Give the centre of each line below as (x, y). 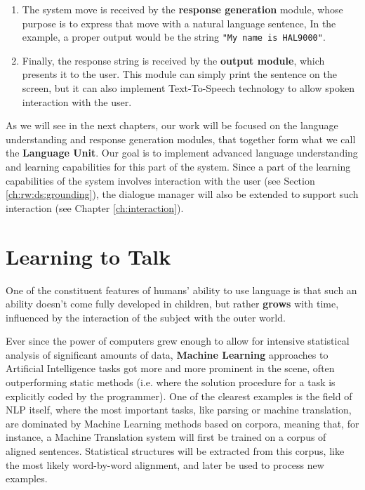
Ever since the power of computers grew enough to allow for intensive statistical (178, 341)
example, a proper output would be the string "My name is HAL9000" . (174, 37)
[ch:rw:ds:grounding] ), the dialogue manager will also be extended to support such (182, 194)
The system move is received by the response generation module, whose (182, 9)
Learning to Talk (88, 256)
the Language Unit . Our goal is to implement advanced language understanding (182, 153)
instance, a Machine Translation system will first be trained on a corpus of (166, 437)
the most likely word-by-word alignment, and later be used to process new (165, 464)
